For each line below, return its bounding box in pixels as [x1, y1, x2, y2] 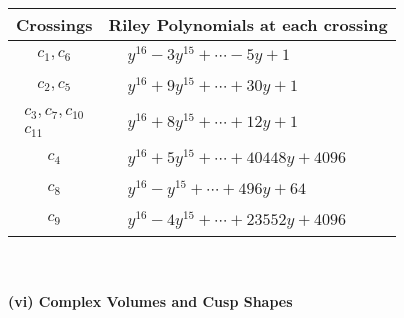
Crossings [16, 13, 93, 36]
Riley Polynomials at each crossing [108, 13, 388, 36]
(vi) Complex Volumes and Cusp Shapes [8, 291, 293, 312]
